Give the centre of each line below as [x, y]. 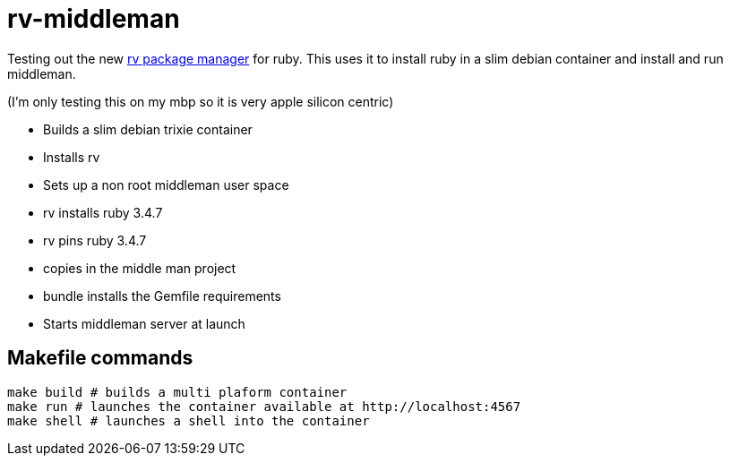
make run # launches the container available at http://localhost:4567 [264, 406]
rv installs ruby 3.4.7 [103, 212]
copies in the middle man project [140, 268]
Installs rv [72, 157]
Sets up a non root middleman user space [166, 184]
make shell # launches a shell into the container [189, 420]
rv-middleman [94, 19]
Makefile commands [100, 358]
